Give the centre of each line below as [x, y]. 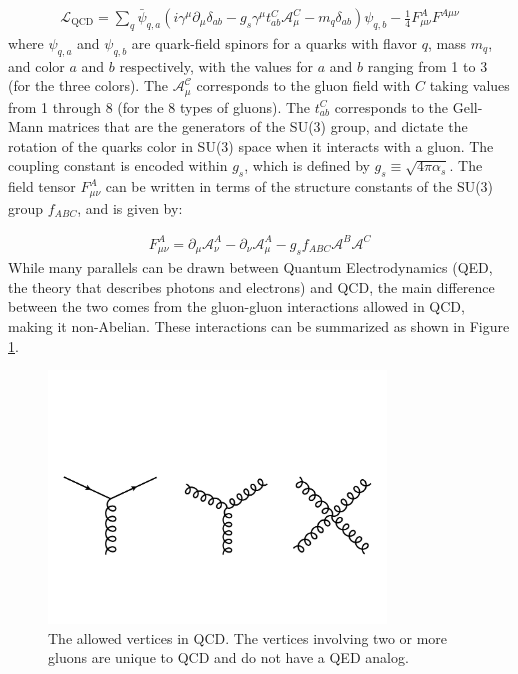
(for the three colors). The [88, 85]
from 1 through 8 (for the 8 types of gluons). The [159, 106]
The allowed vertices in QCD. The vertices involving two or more [248, 637]
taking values [469, 85]
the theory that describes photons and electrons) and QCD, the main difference [251, 286]
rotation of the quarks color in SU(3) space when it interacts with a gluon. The [251, 145]
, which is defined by [307, 165]
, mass [447, 42]
